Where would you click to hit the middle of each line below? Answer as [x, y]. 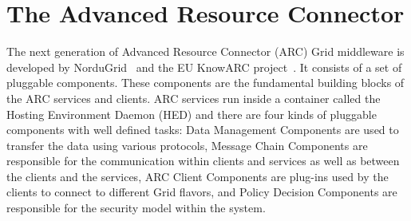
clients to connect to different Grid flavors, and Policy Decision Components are [202, 192]
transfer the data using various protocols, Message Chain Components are [187, 145]
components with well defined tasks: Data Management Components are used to [203, 130]
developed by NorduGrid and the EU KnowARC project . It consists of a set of [204, 67]
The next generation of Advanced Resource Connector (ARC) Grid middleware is [205, 51]
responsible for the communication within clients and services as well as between [203, 161]
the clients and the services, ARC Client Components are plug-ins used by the [198, 176]
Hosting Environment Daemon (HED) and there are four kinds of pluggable [192, 114]
